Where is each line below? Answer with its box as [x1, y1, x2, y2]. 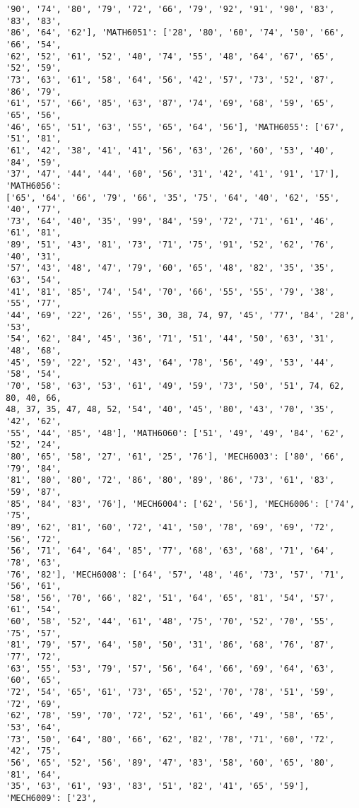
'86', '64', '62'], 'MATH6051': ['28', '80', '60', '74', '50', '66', [6, 28, 345, 38]
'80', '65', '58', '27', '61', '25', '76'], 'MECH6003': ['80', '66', [6, 451, 345, 462]
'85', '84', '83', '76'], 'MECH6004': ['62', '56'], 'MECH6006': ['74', [6, 498, 355, 509]
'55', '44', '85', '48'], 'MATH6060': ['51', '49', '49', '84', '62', [6, 428, 345, 438]
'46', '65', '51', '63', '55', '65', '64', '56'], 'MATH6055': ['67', [6, 122, 345, 132]
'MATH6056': [6, 180, 61, 191]
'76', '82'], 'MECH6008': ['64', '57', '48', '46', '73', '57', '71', [6, 569, 345, 580]
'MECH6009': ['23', [6, 792, 97, 803]
